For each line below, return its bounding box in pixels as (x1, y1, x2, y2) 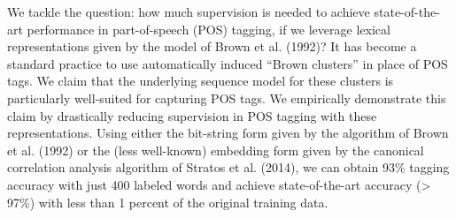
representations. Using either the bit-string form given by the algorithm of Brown (7, 124, 449, 142)
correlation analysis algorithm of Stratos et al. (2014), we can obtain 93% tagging (7, 158, 450, 177)
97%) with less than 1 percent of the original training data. (7, 192, 328, 211)
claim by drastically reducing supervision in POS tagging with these (7, 106, 377, 124)
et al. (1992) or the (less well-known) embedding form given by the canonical (7, 140, 424, 159)
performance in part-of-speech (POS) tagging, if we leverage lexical (27, 19, 390, 38)
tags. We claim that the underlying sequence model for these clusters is (7, 71, 394, 90)
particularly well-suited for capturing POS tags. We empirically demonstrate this (7, 88, 446, 107)
